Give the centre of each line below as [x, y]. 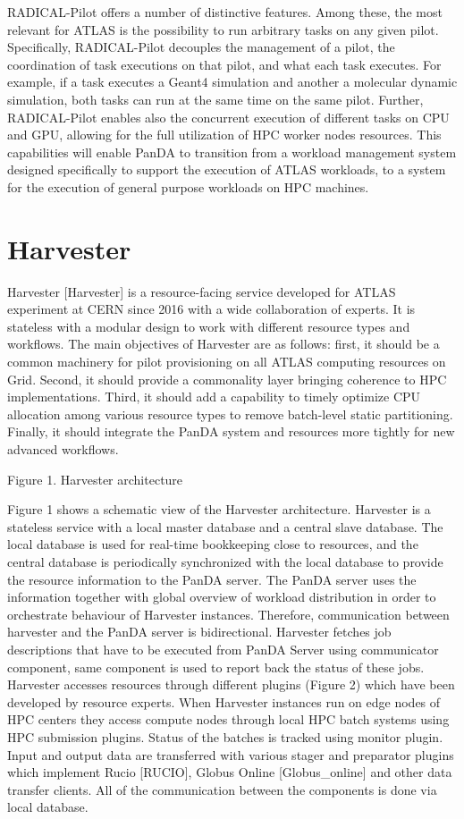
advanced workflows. [63, 449]
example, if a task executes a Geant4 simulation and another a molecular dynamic [232, 82]
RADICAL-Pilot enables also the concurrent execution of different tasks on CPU [228, 117]
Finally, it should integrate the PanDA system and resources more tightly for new [231, 431]
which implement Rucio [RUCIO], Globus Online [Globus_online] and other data [230, 772]
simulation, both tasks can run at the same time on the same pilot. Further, [215, 99]
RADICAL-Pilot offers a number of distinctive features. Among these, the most [225, 12]
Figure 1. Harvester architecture [95, 479]
